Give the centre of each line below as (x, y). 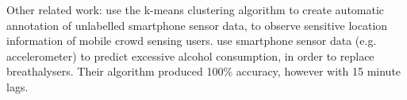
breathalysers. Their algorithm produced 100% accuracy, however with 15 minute (204, 71)
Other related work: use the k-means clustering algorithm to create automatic (196, 9)
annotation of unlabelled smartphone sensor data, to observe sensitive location (197, 25)
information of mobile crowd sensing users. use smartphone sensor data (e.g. (192, 41)
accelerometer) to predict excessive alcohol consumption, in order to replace (190, 56)
